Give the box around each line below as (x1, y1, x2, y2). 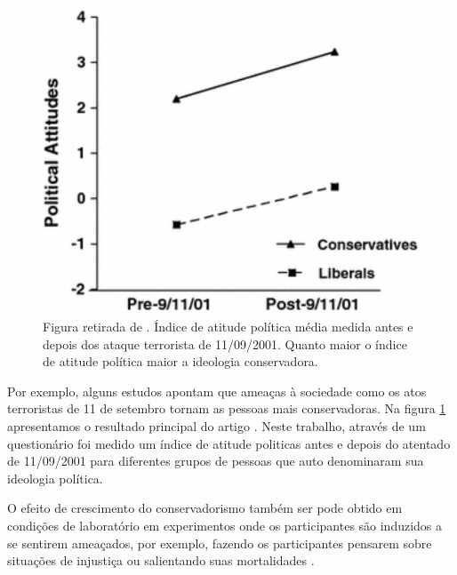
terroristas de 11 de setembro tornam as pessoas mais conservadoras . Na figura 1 (7, 399, 446, 418)
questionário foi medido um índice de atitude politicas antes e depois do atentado (7, 434, 451, 452)
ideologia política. (7, 468, 103, 487)
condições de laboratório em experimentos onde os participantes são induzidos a (7, 515, 443, 534)
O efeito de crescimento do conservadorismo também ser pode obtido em (7, 499, 403, 517)
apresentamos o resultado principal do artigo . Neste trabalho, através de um (7, 416, 426, 435)
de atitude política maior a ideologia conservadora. (43, 352, 318, 371)
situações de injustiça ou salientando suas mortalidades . (7, 551, 315, 570)
